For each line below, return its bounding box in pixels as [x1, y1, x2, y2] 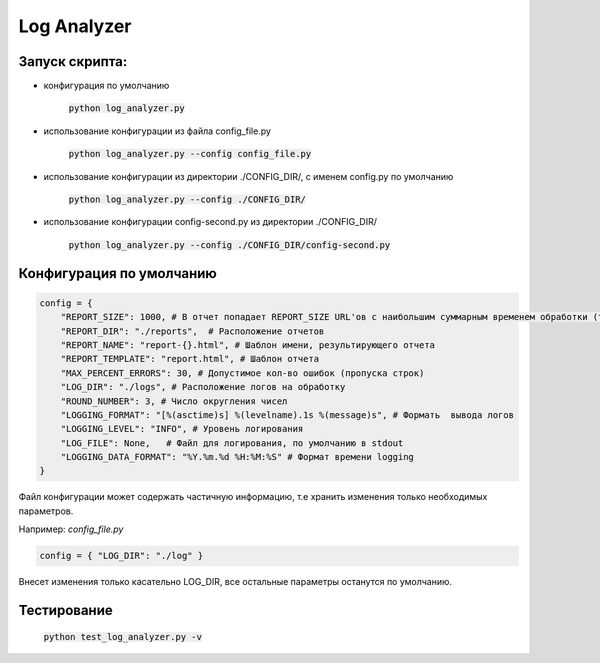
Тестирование [18, 602, 114, 619]
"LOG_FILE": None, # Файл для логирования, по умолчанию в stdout [60, 437, 404, 449]
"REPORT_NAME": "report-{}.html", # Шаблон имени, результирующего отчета [60, 339, 435, 350]
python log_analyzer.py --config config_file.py [68, 148, 312, 160]
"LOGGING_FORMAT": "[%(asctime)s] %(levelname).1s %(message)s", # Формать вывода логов [60, 409, 515, 420]
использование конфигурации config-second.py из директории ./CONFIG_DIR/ [43, 216, 377, 228]
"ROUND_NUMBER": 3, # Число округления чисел [60, 395, 288, 407]
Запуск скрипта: [18, 53, 128, 70]
